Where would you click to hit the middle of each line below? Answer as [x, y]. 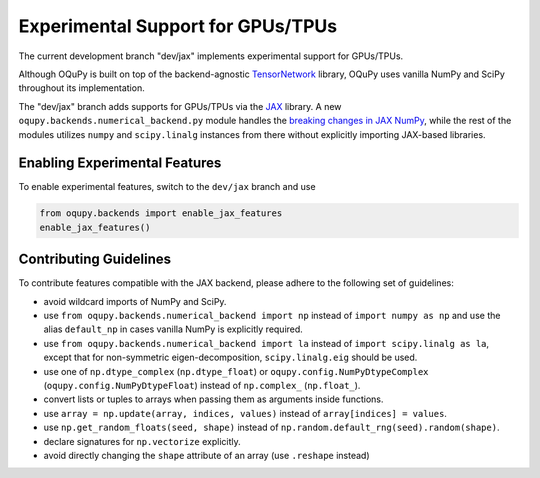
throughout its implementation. [81, 88]
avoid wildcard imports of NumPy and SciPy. [135, 301]
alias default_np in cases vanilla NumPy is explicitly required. [173, 329]
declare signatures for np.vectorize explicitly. [142, 441]
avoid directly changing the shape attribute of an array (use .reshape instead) [206, 455]
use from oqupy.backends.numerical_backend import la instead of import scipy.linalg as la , [266, 343]
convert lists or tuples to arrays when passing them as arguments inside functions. [213, 399]
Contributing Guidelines [95, 259]
